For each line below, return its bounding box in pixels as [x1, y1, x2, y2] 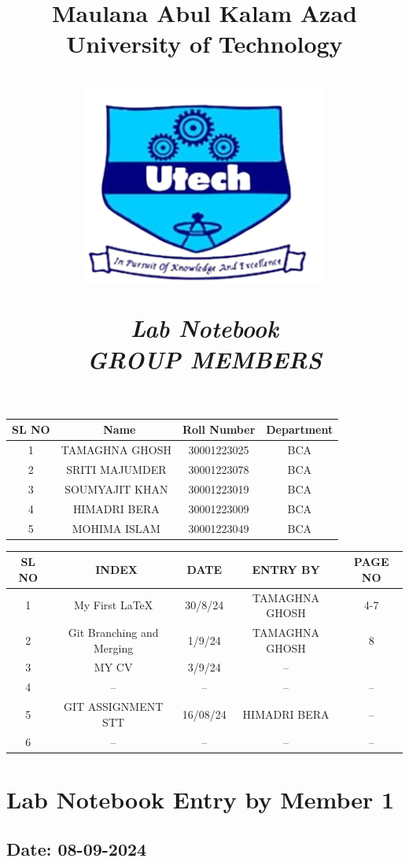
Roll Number [182, 421, 256, 438]
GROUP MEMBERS [87, 342, 322, 376]
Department [266, 421, 333, 438]
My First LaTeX [73, 597, 153, 613]
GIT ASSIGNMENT [63, 698, 164, 715]
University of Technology [66, 28, 343, 60]
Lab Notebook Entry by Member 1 [6, 782, 395, 815]
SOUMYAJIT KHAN [64, 480, 168, 497]
